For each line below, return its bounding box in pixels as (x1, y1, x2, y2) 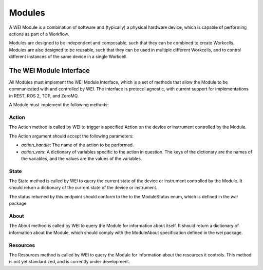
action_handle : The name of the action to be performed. (21, 142, 134, 148)
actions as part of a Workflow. (9, 31, 69, 37)
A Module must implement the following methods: (9, 102, 109, 108)
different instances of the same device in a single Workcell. (9, 54, 128, 59)
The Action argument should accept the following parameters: (9, 133, 134, 139)
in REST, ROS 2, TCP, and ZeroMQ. (9, 93, 79, 98)
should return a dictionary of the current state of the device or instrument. (9, 185, 158, 191)
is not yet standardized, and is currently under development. (9, 259, 130, 265)
